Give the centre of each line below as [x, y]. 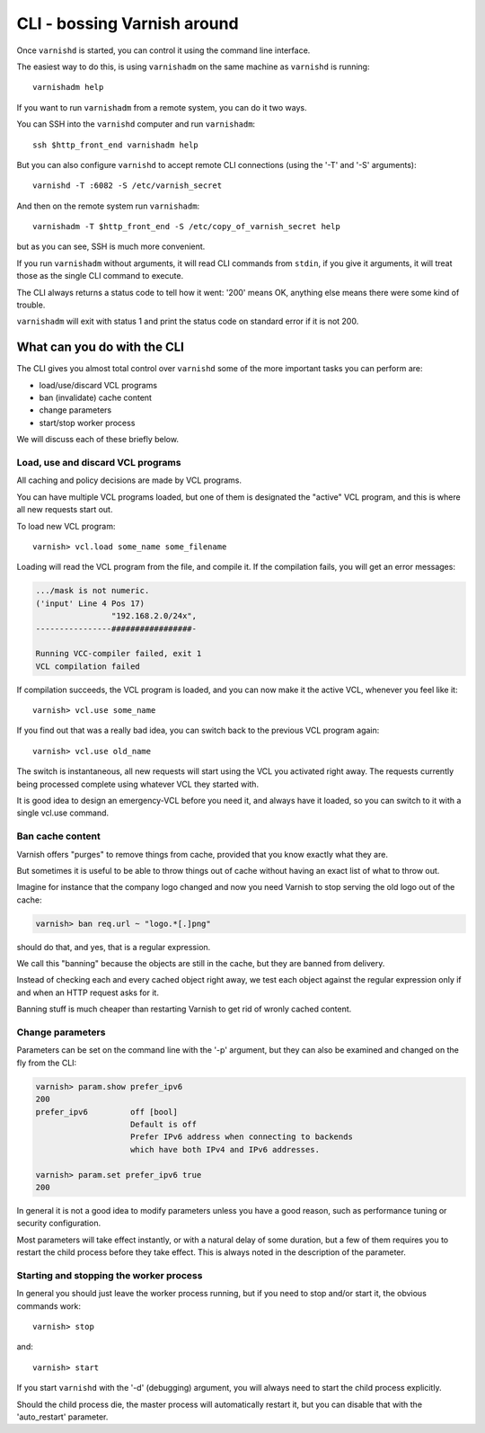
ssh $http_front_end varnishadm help [116, 145]
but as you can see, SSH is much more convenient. [111, 246]
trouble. [31, 305]
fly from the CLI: [47, 1063]
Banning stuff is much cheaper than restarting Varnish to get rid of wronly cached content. [184, 1009]
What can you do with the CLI [100, 347]
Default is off [164, 1124]
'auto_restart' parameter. [62, 1417]
